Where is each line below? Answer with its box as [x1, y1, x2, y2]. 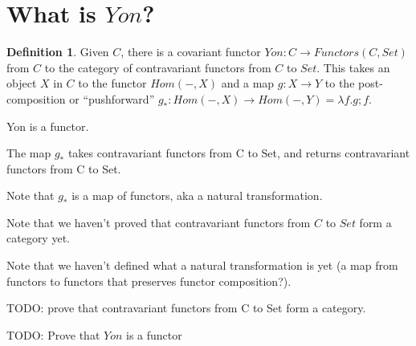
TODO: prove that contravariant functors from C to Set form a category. [6, 299, 366, 316]
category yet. [6, 230, 70, 246]
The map [6, 145, 51, 161]
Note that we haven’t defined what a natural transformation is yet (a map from [6, 257, 398, 274]
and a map [221, 75, 275, 92]
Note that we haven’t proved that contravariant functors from [6, 214, 311, 230]
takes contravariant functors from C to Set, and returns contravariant [67, 145, 410, 161]
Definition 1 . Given [6, 43, 109, 60]
